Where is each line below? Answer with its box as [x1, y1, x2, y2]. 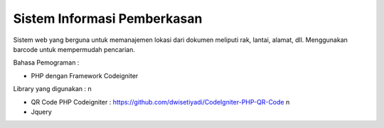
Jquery [31, 107, 53, 116]
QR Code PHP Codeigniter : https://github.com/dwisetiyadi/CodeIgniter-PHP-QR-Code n [31, 97, 290, 106]
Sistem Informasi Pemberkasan [13, 11, 203, 26]
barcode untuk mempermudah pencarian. [13, 45, 135, 53]
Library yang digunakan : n [13, 85, 92, 93]
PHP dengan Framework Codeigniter [31, 71, 139, 80]
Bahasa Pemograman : [13, 58, 80, 67]
